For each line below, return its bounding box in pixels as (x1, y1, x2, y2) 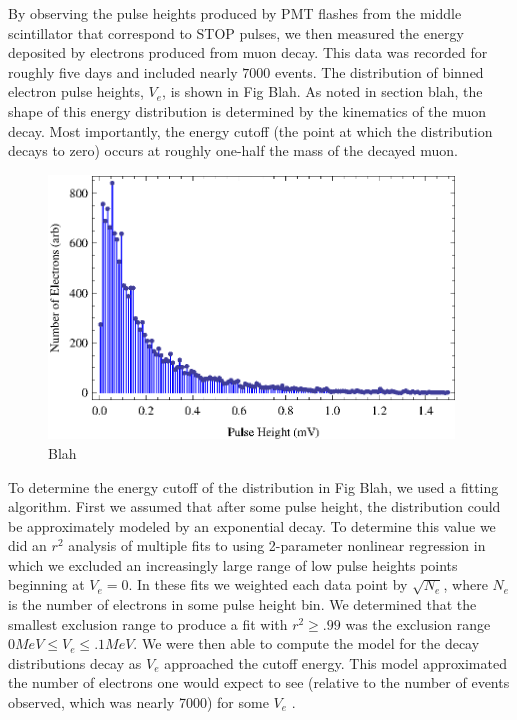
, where (443, 574, 488, 595)
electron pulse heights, (8, 81, 144, 102)
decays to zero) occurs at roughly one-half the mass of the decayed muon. (8, 140, 458, 161)
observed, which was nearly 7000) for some (8, 692, 269, 713)
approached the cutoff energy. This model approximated (164, 652, 507, 673)
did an (8, 535, 47, 556)
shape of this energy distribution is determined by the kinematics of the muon (8, 100, 487, 121)
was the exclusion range (345, 613, 491, 634)
